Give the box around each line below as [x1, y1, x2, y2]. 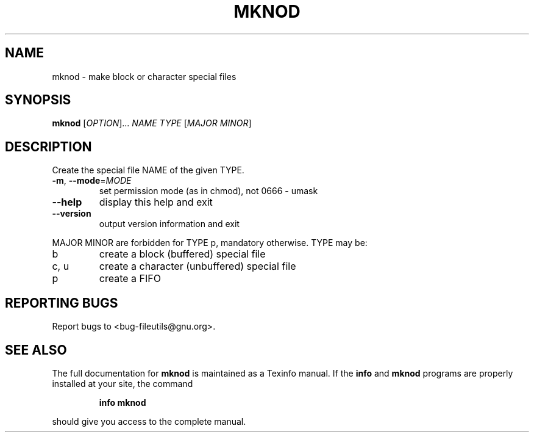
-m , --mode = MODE [52, 175, 132, 186]
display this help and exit [99, 196, 213, 209]
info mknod [99, 397, 146, 408]
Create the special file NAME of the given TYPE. [52, 165, 244, 176]
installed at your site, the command [52, 378, 193, 389]
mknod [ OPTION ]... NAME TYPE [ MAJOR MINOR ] [52, 118, 252, 129]
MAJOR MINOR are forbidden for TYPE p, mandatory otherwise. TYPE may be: [52, 237, 368, 248]
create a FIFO [99, 272, 161, 285]
